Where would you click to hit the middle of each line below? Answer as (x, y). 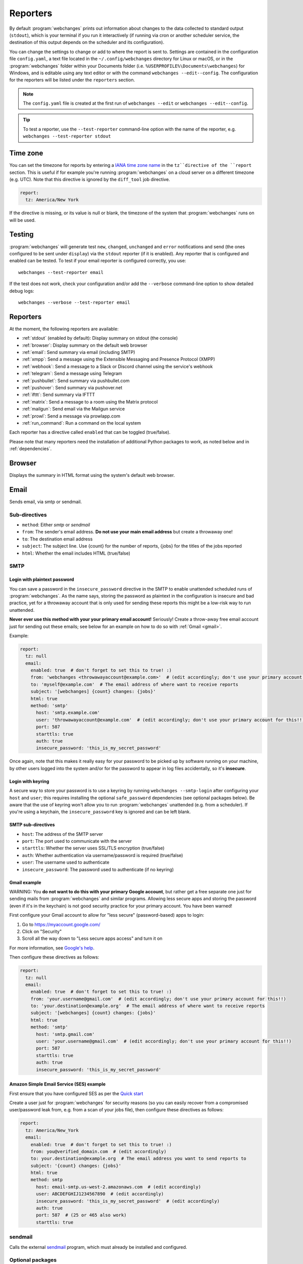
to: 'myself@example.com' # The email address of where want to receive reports (134, 684)
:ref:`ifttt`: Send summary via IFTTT (59, 395)
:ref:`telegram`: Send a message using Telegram (72, 374)
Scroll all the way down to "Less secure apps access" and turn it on (92, 938)
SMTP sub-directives (32, 825)
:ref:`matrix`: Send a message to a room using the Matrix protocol (90, 401)
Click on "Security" (42, 931)
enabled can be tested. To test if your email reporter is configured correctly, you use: (98, 261)
